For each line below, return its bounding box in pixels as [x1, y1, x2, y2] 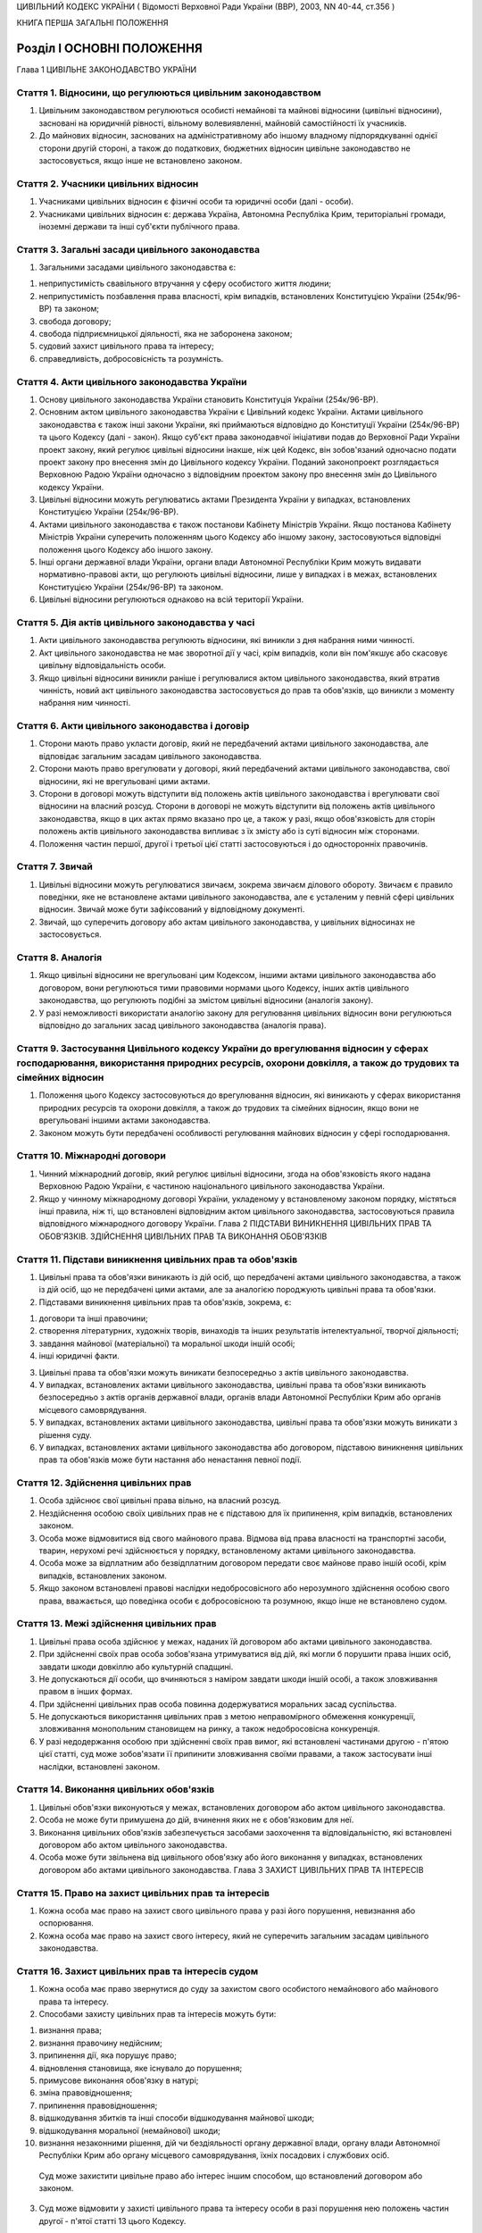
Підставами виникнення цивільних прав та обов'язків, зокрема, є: [38, 1296, 292, 1308]
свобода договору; [38, 315, 112, 326]
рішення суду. [38, 1429, 93, 1440]
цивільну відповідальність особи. [38, 660, 167, 671]
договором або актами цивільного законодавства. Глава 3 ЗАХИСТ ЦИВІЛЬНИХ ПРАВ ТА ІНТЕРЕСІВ [38, 1864, 424, 1875]
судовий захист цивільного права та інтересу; [38, 340, 214, 352]
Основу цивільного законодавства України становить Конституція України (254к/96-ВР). [38, 394, 378, 405]
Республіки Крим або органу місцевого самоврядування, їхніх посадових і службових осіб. [38, 2150, 390, 2161]
